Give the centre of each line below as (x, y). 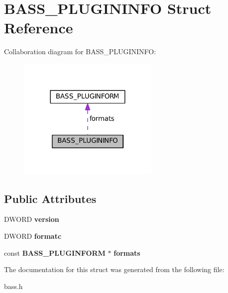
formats (127, 252)
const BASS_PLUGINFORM (55, 252)
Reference (39, 28)
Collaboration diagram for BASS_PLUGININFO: (80, 51)
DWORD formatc (33, 236)
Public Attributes (50, 198)
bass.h (13, 286)
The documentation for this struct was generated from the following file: (114, 269)
